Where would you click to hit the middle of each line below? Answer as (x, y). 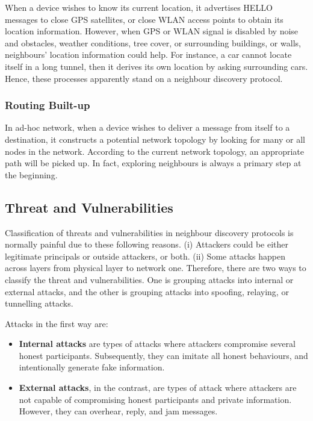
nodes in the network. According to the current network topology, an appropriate (154, 151)
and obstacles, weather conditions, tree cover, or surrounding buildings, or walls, (153, 42)
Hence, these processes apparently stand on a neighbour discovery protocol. (144, 78)
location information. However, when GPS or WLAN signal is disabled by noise (152, 31)
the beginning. (31, 174)
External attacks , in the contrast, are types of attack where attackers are (158, 388)
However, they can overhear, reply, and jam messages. (118, 411)
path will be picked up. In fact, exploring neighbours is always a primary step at (153, 163)
